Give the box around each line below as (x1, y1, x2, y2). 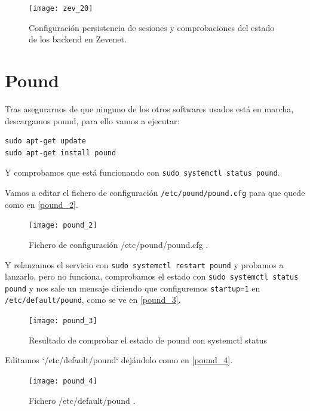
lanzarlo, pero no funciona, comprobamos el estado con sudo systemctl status (5, 270, 299, 283)
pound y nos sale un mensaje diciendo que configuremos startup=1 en (5, 281, 260, 294)
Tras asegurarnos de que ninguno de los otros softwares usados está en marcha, (5, 102, 294, 115)
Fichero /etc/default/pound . (29, 394, 136, 406)
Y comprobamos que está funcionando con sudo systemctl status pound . (5, 166, 280, 179)
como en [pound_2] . (5, 198, 78, 210)
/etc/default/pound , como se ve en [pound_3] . (5, 293, 181, 306)
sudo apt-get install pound (5, 148, 116, 157)
